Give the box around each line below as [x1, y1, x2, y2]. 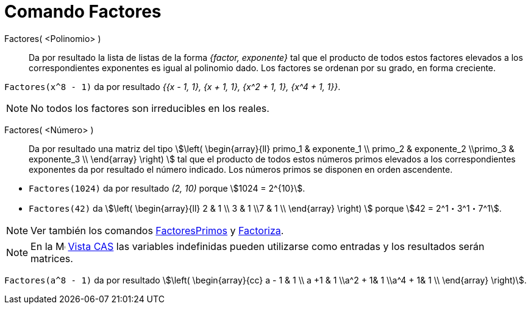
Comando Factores [4, 1, 162, 22]
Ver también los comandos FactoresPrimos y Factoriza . [30, 224, 284, 237]
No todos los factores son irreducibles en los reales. [30, 102, 269, 114]
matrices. [30, 252, 73, 265]
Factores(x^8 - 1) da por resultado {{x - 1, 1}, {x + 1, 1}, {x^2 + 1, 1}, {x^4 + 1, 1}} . [4, 81, 341, 92]
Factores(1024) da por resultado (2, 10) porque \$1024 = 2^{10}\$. [29, 182, 305, 193]
